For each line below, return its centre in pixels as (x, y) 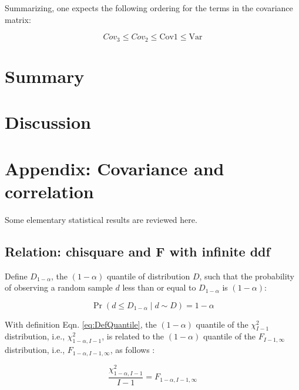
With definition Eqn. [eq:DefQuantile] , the (81, 324)
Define (16, 276)
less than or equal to (159, 287)
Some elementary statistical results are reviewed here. (101, 219)
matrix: (18, 19)
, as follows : (132, 350)
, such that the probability (247, 276)
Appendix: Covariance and (115, 168)
